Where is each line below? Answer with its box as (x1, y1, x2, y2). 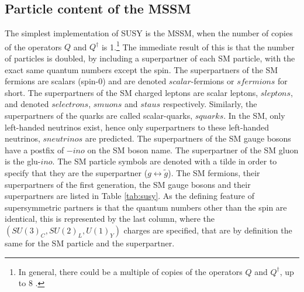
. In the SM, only (223, 109, 285, 122)
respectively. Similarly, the (163, 98, 257, 110)
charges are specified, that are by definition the (123, 224, 292, 236)
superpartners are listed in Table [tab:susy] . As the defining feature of (5, 190, 254, 202)
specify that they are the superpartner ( (5, 166, 148, 178)
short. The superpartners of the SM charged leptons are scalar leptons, (5, 86, 258, 98)
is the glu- (5, 155, 41, 167)
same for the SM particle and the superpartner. (5, 236, 175, 249)
